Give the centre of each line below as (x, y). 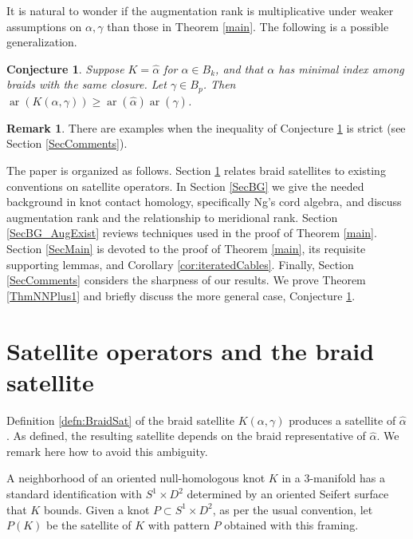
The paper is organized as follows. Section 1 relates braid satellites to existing (196, 170)
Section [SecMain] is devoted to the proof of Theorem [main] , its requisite (186, 248)
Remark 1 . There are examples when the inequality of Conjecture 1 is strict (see (206, 127)
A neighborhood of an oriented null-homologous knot (136, 478)
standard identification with (75, 494)
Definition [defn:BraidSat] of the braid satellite (121, 420)
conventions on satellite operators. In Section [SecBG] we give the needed (185, 186)
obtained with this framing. (291, 525)
